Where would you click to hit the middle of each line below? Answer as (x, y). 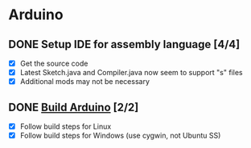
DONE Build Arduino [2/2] (74, 107)
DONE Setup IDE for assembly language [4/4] (124, 44)
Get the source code (54, 63)
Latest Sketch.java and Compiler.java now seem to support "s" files (131, 73)
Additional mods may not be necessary (85, 82)
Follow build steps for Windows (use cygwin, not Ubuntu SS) (120, 136)
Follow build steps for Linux (66, 126)
